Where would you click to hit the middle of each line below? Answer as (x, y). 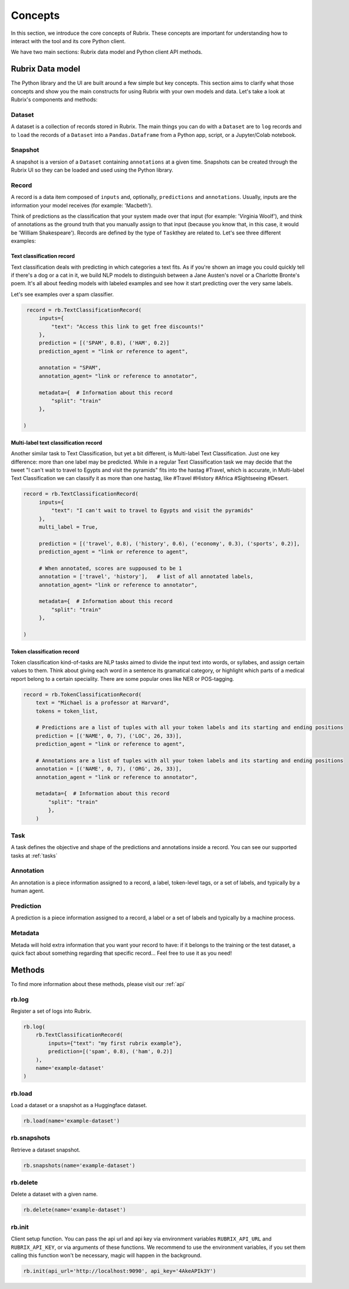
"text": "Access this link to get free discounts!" (127, 327)
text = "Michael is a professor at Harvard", (103, 703)
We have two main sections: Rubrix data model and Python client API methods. (107, 52)
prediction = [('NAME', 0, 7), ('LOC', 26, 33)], (109, 736)
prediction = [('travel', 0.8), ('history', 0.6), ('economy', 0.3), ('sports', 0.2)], (169, 544)
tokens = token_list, (67, 711)
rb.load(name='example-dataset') (72, 1121)
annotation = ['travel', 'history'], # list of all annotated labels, (146, 577)
